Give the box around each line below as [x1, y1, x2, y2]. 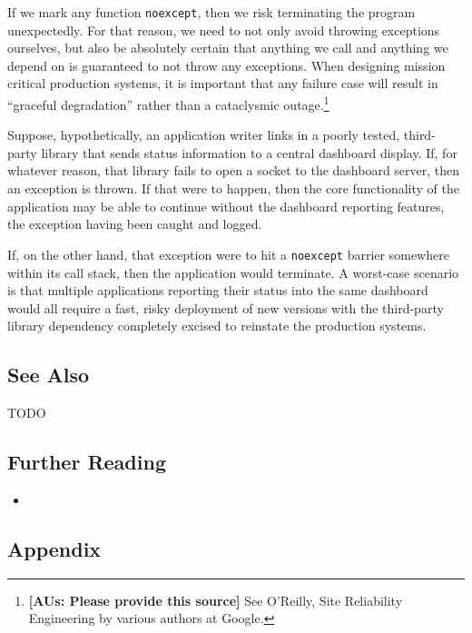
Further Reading [7, 448, 166, 476]
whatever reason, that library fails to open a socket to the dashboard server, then [7, 161, 460, 180]
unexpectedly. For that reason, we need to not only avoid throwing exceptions [7, 20, 440, 39]
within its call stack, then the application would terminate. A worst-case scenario [7, 262, 459, 282]
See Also [7, 361, 90, 389]
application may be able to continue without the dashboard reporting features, [7, 196, 445, 215]
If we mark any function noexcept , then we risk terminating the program [7, 3, 416, 21]
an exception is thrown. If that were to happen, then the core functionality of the [7, 179, 459, 198]
